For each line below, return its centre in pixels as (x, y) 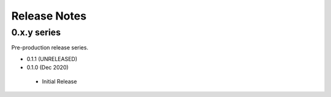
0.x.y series (36, 32)
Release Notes (49, 16)
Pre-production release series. (50, 48)
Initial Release (59, 81)
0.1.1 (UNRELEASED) (52, 59)
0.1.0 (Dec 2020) (48, 68)
